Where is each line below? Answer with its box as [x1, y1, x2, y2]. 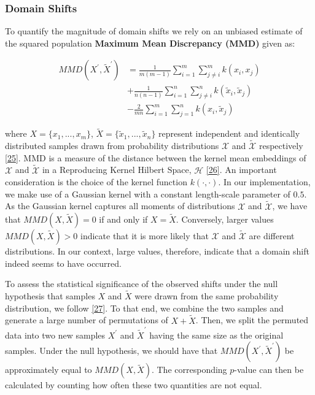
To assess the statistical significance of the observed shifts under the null [5, 277, 278, 290]
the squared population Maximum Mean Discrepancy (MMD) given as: [5, 36, 295, 49]
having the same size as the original [149, 328, 284, 341]
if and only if [99, 213, 148, 226]
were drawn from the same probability [134, 290, 279, 302]
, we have [272, 199, 308, 212]
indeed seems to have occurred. [5, 256, 122, 269]
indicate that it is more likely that [80, 229, 209, 242]
